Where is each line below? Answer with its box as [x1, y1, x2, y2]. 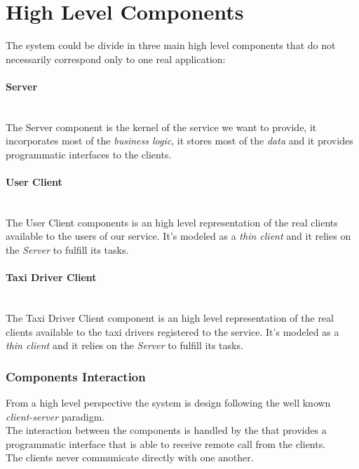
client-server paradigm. [6, 409, 105, 423]
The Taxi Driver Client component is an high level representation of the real [6, 311, 334, 325]
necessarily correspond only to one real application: [6, 51, 226, 66]
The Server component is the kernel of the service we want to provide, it [6, 119, 317, 134]
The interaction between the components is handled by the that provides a [6, 423, 327, 437]
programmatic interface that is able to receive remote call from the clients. [6, 436, 326, 451]
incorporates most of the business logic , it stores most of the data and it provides [6, 133, 353, 148]
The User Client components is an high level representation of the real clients [6, 215, 338, 229]
